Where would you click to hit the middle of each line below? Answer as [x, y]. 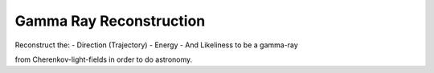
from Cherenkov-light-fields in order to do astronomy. [104, 59]
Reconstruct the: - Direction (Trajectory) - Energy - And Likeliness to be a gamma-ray [157, 45]
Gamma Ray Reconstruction [110, 21]
